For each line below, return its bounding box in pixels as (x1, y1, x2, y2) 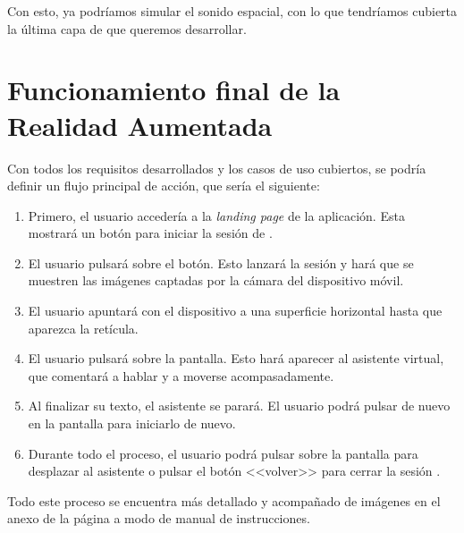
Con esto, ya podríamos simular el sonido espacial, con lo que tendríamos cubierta (7, 2, 458, 20)
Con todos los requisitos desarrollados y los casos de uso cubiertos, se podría (7, 158, 426, 177)
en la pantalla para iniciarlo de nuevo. (28, 414, 236, 433)
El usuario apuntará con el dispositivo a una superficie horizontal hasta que (28, 301, 443, 320)
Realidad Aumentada (7, 106, 273, 143)
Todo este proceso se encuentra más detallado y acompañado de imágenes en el (7, 491, 441, 510)
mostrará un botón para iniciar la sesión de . (28, 224, 273, 242)
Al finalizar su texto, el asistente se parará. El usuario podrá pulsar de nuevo (28, 396, 451, 415)
